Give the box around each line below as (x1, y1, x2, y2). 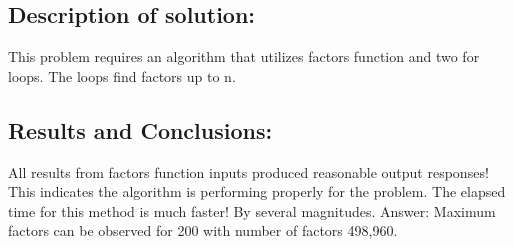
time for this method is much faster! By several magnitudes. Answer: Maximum (8, 200, 496, 221)
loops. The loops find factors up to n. (8, 65, 236, 86)
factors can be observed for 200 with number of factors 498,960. (8, 220, 398, 241)
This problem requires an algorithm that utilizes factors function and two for (8, 46, 480, 67)
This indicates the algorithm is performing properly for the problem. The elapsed (8, 181, 506, 202)
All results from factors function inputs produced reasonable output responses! (8, 161, 489, 182)
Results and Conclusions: (8, 114, 273, 145)
